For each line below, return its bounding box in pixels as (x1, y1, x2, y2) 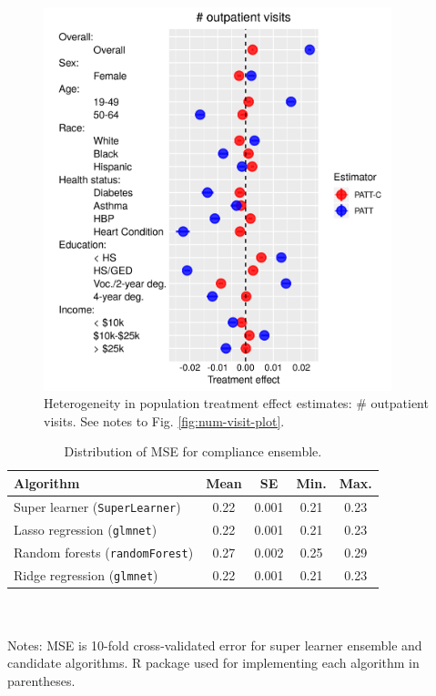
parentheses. (7, 671, 76, 691)
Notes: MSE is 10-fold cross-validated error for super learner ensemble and (7, 635, 422, 654)
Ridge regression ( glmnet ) (14, 565, 158, 584)
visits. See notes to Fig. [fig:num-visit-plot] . (44, 411, 285, 430)
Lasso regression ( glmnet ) (14, 519, 157, 538)
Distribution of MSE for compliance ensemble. (64, 442, 322, 461)
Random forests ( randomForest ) (14, 542, 194, 561)
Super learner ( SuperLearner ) (14, 496, 181, 516)
